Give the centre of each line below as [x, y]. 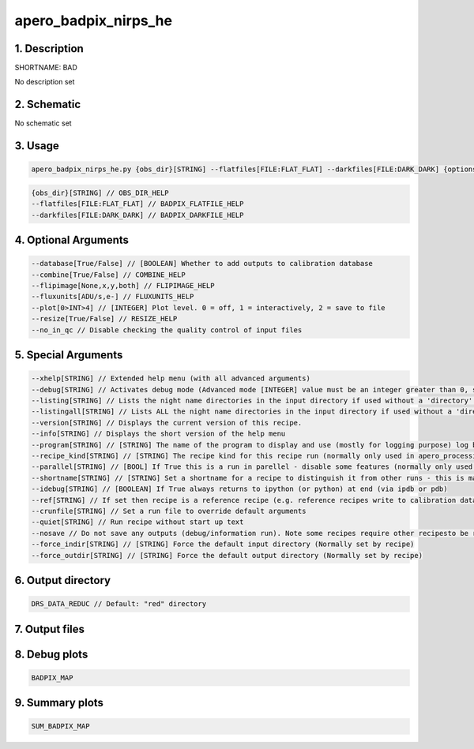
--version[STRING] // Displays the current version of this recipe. [167, 423]
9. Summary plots [59, 703]
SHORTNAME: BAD [46, 68]
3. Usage [37, 146]
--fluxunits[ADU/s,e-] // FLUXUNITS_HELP [113, 297]
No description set [45, 82]
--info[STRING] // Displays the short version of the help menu [158, 434]
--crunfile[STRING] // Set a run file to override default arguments [169, 511]
